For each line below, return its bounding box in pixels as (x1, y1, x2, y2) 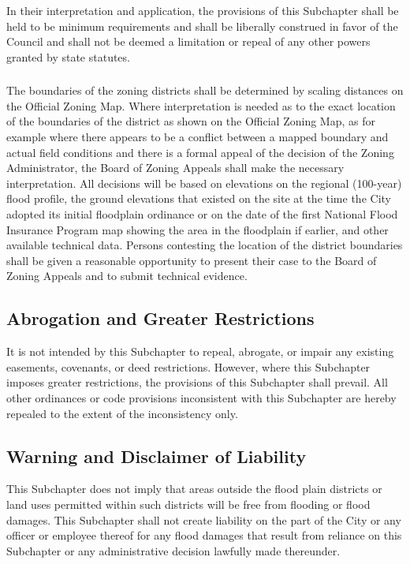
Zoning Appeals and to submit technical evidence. (6, 267, 248, 284)
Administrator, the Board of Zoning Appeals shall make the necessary (6, 159, 345, 176)
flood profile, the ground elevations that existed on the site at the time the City (6, 190, 391, 207)
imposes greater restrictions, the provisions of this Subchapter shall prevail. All (6, 374, 388, 390)
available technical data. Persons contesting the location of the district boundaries (6, 237, 403, 253)
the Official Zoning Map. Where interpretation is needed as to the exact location (6, 97, 396, 114)
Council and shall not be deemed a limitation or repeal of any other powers (6, 33, 371, 50)
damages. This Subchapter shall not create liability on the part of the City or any (6, 511, 401, 528)
